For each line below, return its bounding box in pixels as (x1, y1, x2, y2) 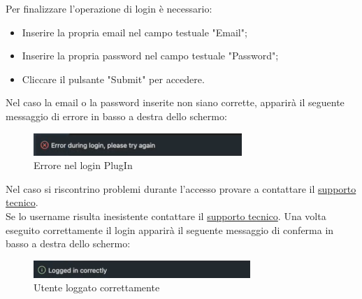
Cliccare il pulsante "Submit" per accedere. (22, 71, 205, 86)
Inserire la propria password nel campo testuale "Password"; (22, 48, 279, 63)
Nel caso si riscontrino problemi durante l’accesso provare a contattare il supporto (6, 181, 356, 196)
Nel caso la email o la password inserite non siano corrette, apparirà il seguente (6, 95, 345, 110)
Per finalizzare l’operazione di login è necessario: (6, 1, 212, 15)
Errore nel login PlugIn (34, 158, 133, 173)
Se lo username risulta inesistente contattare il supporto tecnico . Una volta (6, 208, 326, 223)
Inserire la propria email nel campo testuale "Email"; (22, 24, 247, 39)
